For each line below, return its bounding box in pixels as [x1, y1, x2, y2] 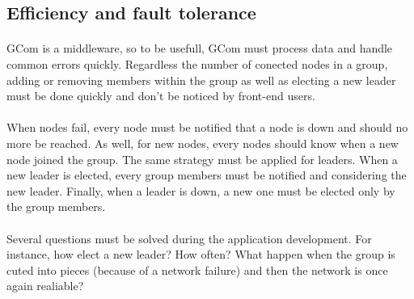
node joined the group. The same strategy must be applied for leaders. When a [6, 150, 398, 167]
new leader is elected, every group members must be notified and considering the [6, 166, 407, 183]
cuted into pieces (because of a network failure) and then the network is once [6, 261, 388, 278]
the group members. [6, 198, 106, 215]
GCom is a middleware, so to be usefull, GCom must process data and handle [6, 40, 393, 57]
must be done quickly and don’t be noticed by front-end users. [6, 87, 315, 104]
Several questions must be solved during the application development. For [6, 230, 372, 246]
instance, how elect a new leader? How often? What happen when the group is [6, 246, 395, 263]
